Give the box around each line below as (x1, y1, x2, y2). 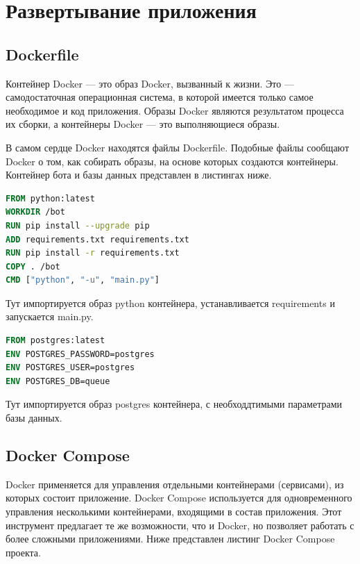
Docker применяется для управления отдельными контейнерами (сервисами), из (6, 476, 344, 491)
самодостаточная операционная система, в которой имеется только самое (6, 90, 314, 104)
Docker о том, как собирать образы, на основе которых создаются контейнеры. (6, 154, 338, 168)
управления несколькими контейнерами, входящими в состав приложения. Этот (6, 504, 342, 519)
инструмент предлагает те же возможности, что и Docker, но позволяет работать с (6, 517, 354, 532)
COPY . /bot (6, 261, 60, 272)
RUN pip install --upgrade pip (6, 220, 150, 231)
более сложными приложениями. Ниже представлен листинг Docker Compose (6, 531, 335, 546)
